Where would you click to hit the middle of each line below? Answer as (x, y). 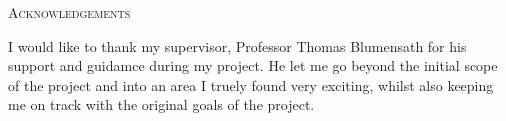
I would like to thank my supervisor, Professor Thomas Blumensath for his (237, 45)
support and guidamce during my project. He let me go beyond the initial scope (253, 65)
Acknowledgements (69, 12)
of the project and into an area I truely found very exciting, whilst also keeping (251, 84)
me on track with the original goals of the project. (161, 104)
